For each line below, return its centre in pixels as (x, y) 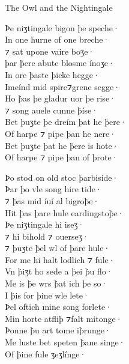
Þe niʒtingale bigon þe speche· (62, 27)
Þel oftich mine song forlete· (58, 307)
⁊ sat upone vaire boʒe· (50, 51)
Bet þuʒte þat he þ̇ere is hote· (62, 145)
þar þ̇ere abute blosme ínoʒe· (60, 63)
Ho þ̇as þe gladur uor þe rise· (60, 98)
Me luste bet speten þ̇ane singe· (65, 342)
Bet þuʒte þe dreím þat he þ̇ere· (66, 122)
